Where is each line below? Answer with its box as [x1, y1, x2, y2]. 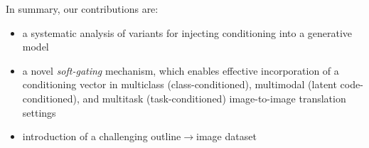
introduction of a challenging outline [22, 129, 181, 144]
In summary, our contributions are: [6, 1, 159, 16]
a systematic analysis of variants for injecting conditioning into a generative [22, 25, 353, 40]
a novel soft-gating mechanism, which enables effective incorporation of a [22, 63, 339, 78]
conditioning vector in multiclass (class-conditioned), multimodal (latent [22, 77, 337, 92]
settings [22, 105, 56, 120]
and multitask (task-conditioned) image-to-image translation [82, 90, 346, 105]
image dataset [196, 129, 257, 144]
